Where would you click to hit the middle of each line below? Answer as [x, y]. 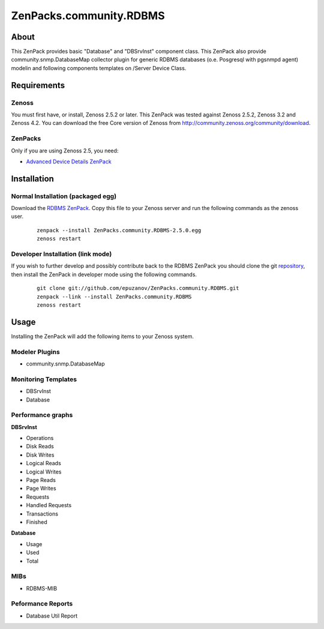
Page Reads [41, 480]
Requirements [38, 85]
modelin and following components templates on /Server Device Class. [99, 68]
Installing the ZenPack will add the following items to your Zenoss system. [103, 336]
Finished [37, 522]
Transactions [42, 514]
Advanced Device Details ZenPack [69, 161]
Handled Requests [49, 505]
